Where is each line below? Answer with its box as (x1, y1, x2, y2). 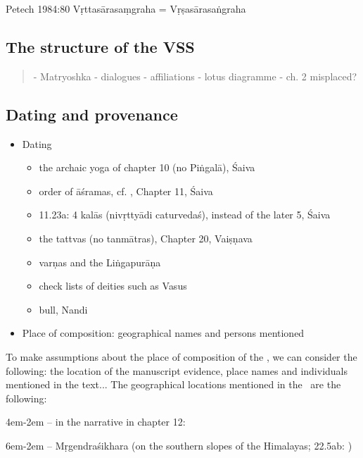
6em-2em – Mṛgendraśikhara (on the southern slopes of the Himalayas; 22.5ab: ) (6, 438, 352, 452)
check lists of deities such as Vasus (39, 278, 187, 293)
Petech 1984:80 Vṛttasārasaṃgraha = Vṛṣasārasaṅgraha (6, 1, 246, 16)
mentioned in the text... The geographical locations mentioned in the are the (6, 377, 341, 392)
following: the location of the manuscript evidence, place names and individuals (6, 363, 348, 378)
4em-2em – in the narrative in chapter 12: (6, 414, 186, 429)
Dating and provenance (6, 103, 178, 125)
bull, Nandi (39, 302, 88, 316)
